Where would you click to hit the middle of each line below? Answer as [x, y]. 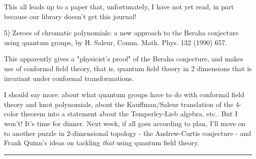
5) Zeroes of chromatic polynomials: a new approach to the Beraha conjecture [121, 33]
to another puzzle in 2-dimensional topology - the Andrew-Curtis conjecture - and [128, 133]
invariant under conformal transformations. [69, 78]
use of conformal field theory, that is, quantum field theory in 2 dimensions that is [128, 68]
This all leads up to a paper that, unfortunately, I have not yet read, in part [119, 6]
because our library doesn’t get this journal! [70, 16]
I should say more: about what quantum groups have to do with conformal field [124, 94]
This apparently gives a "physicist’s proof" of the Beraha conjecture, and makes [124, 59]
